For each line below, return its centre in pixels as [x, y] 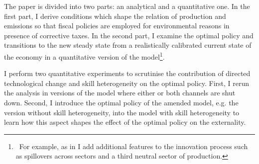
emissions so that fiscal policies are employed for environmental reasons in [117, 26]
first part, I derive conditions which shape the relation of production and [115, 16]
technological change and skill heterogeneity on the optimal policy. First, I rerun [127, 83]
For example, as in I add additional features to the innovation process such [133, 146]
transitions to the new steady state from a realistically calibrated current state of [128, 45]
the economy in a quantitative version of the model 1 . [84, 56]
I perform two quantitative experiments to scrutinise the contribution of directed [127, 73]
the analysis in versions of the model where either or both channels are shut [120, 93]
